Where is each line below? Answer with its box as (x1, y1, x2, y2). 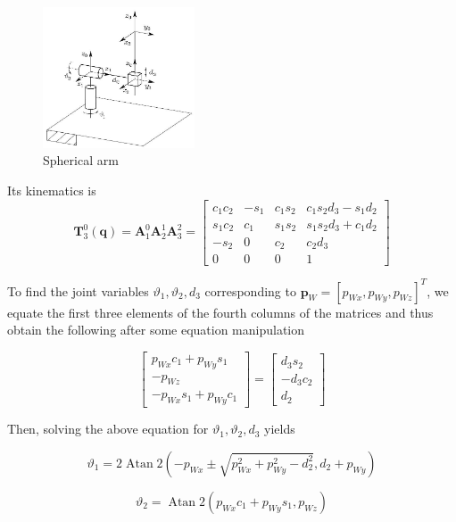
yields (264, 419, 295, 438)
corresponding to (204, 281, 296, 300)
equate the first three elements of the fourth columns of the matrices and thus (7, 302, 434, 321)
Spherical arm (43, 151, 119, 170)
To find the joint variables (7, 281, 149, 300)
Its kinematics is (7, 180, 96, 199)
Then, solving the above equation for (7, 419, 209, 438)
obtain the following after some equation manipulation (7, 320, 305, 339)
